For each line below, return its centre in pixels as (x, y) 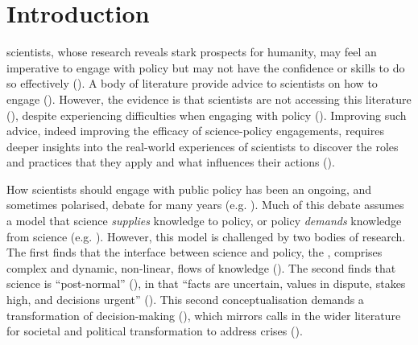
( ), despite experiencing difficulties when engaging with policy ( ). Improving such (207, 115)
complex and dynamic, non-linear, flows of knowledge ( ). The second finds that (201, 267)
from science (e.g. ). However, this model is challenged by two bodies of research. (206, 236)
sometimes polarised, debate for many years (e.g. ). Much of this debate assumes (205, 205)
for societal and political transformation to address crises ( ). (155, 331)
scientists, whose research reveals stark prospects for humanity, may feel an (192, 52)
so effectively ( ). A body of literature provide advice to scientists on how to (192, 83)
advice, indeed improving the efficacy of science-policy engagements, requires (195, 131)
